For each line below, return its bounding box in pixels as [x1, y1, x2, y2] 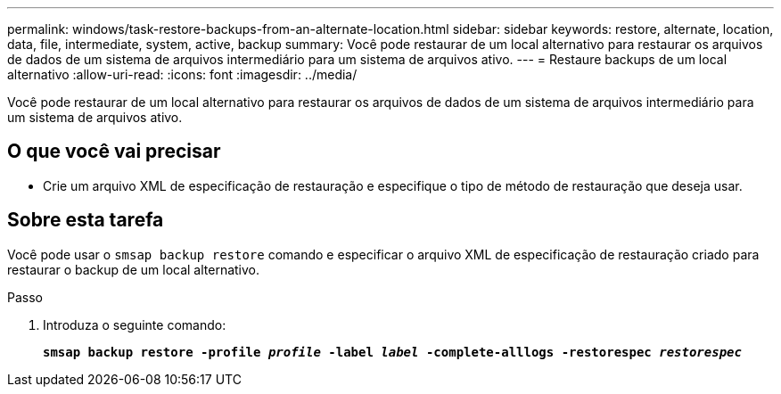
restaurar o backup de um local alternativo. [7, 261, 260, 277]
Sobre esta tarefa [7, 209, 164, 232]
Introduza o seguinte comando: [43, 316, 226, 332]
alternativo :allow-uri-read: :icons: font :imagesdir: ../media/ [7, 67, 358, 82]
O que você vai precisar [7, 140, 221, 163]
